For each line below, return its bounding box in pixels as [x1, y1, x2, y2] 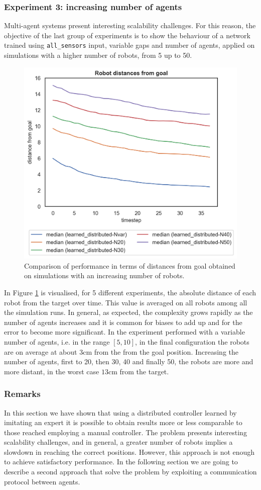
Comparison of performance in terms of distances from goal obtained [24, 260, 235, 271]
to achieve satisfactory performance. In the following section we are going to [4, 456, 238, 467]
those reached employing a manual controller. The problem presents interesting [4, 427, 247, 437]
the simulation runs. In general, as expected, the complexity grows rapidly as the [4, 307, 253, 317]
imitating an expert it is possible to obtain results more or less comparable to [4, 417, 242, 428]
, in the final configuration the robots [135, 336, 249, 347]
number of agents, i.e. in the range [4, 336, 110, 347]
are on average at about [4, 346, 77, 357]
